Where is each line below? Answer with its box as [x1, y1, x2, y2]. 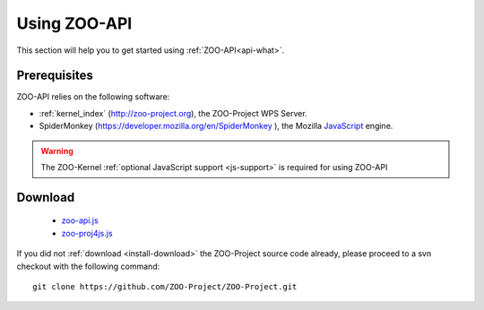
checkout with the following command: [16, 261, 160, 271]
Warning [40, 145, 73, 156]
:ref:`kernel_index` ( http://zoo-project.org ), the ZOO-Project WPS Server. [39, 108, 308, 118]
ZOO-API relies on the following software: [16, 91, 170, 102]
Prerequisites [16, 68, 93, 83]
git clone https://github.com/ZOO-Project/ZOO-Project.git [32, 281, 298, 291]
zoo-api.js [61, 215, 99, 226]
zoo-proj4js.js [61, 228, 113, 238]
